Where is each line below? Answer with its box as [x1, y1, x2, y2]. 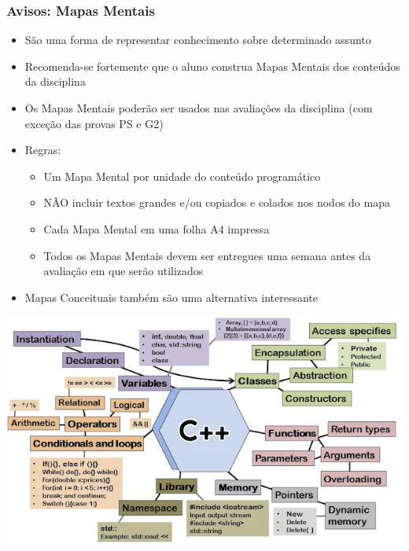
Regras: [24, 141, 61, 158]
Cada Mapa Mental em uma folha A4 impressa [43, 220, 270, 237]
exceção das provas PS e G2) [24, 115, 164, 131]
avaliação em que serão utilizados [43, 263, 204, 279]
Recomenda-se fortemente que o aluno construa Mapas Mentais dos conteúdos [24, 57, 400, 74]
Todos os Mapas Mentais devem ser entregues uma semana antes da [43, 247, 371, 263]
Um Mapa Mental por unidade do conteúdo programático [43, 167, 321, 184]
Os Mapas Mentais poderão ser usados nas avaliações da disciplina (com [24, 100, 373, 116]
